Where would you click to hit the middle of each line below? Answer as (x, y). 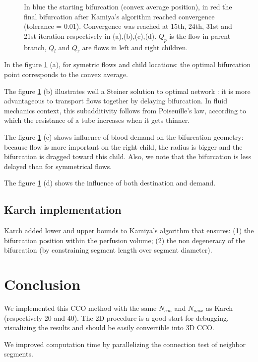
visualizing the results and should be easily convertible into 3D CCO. (109, 327)
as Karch (219, 308)
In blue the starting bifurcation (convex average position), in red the (128, 6)
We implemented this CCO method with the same (80, 308)
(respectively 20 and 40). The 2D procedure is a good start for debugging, (116, 317)
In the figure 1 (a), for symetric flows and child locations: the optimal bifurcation (128, 64)
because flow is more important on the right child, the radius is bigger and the (123, 146)
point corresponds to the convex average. (66, 74)
